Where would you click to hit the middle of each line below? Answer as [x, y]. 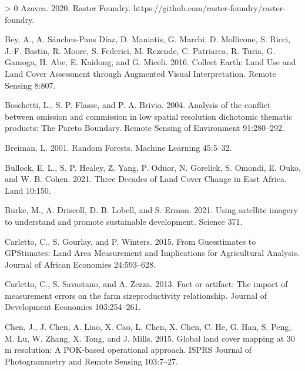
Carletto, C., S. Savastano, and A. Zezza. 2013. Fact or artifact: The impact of [146, 284]
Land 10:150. [28, 190]
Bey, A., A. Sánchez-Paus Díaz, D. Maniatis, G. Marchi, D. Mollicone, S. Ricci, [148, 39]
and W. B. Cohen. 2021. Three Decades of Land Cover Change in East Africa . [146, 179]
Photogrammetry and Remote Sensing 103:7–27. [91, 361]
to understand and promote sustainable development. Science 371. [124, 221]
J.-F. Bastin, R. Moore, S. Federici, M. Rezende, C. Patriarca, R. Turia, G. [140, 50]
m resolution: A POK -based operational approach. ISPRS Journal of [128, 350]
